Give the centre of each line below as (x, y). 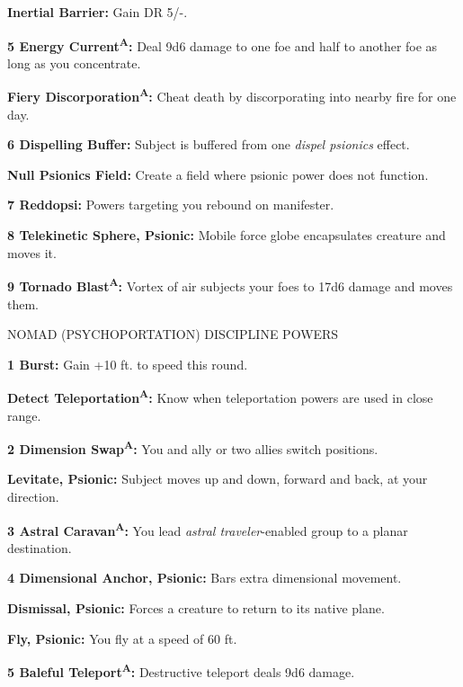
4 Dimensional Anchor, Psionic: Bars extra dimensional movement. (205, 578)
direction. (33, 496)
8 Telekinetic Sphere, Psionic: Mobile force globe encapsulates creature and (227, 235)
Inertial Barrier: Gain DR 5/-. (98, 12)
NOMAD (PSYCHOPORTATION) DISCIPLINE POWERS (173, 334)
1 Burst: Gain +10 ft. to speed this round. (128, 364)
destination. (40, 547)
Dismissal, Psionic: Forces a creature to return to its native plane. (196, 608)
